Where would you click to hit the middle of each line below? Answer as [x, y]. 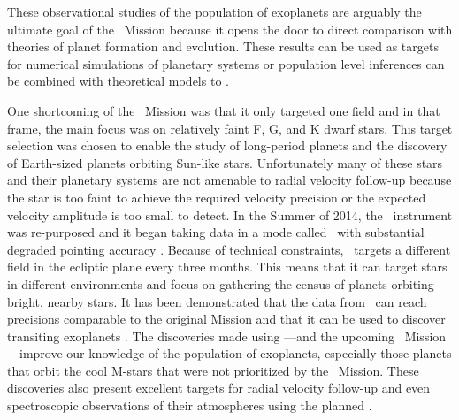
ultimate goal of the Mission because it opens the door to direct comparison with [230, 29]
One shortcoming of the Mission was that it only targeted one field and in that [224, 110]
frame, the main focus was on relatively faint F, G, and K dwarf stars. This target [230, 128]
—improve [35, 353]
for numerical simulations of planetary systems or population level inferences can [226, 63]
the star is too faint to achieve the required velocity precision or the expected [217, 197]
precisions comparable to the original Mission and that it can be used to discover [226, 319]
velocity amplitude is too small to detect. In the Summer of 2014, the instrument [230, 214]
